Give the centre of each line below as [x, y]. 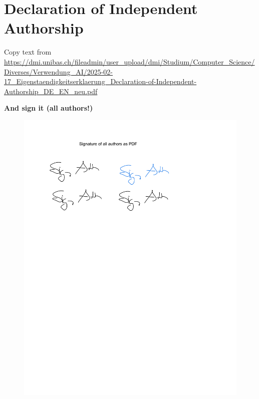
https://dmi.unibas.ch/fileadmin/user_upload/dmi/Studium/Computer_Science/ [129, 61]
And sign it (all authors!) [49, 108]
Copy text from [28, 52]
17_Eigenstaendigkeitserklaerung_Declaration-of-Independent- [100, 81]
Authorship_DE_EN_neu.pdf [51, 91]
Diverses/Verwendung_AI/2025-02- [59, 71]
